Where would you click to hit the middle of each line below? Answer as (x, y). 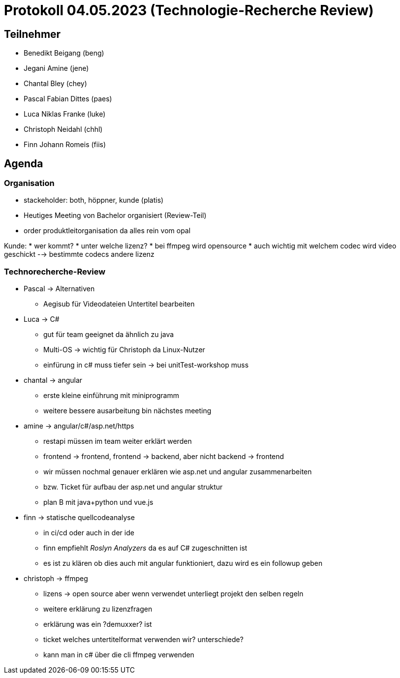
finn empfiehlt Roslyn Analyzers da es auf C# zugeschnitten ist (145, 548)
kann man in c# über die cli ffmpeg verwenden (119, 655)
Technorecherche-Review (55, 271)
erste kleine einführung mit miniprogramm (111, 396)
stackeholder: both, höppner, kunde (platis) (94, 200)
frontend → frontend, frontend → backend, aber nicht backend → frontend (164, 457)
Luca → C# (42, 319)
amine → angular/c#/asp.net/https (79, 426)
